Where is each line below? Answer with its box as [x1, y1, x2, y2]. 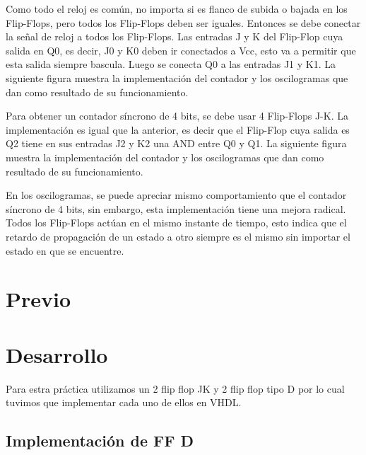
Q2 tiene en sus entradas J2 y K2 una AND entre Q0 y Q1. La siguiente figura [6, 136, 347, 151]
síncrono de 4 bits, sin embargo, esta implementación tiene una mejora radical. [6, 201, 346, 216]
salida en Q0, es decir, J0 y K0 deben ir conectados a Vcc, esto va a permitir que [6, 42, 356, 57]
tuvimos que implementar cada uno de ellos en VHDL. [6, 395, 242, 410]
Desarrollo [6, 340, 108, 369]
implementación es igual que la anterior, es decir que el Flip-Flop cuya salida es [6, 122, 350, 137]
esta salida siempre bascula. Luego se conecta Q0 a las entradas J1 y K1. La [6, 57, 336, 71]
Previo [6, 284, 71, 313]
